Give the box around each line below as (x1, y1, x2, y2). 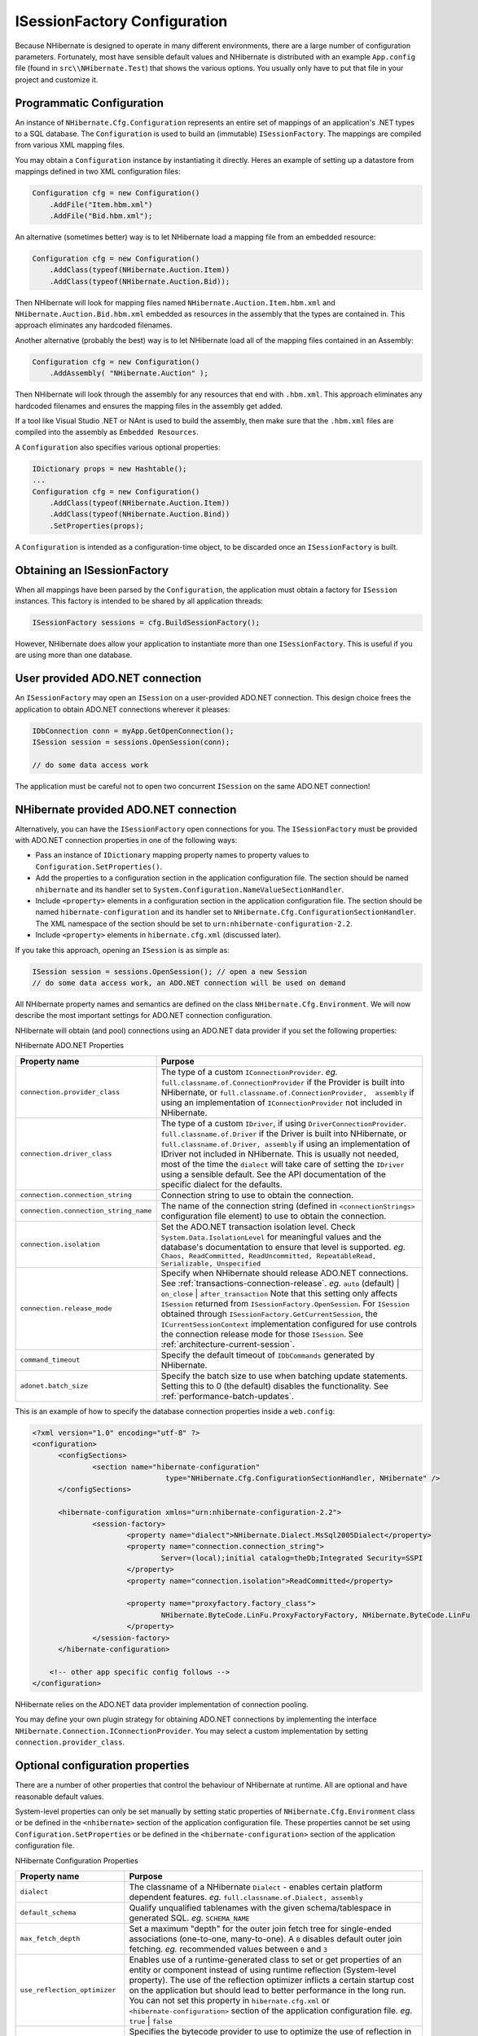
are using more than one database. (15, 650, 133, 660)
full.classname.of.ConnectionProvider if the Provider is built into (160, 1076, 406, 1087)
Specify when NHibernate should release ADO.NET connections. (160, 1267, 409, 1279)
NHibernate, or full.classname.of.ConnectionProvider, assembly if (160, 1086, 414, 1098)
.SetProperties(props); (49, 521, 144, 530)
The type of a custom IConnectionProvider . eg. (160, 1066, 338, 1077)
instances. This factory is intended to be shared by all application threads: (15, 596, 264, 606)
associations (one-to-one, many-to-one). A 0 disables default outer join (129, 1933, 402, 1944)
